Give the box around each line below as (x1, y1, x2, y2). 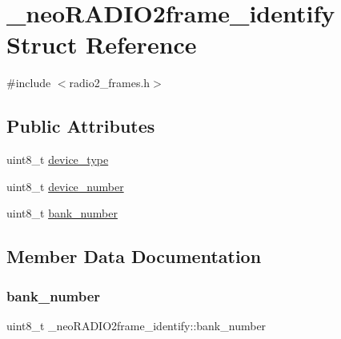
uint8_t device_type (6, 151, 109, 168)
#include (6, 74, 51, 91)
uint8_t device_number (6, 177, 124, 194)
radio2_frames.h (69, 74, 150, 91)
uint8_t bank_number (6, 205, 118, 221)
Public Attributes (6, 114, 155, 138)
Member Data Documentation (6, 244, 262, 269)
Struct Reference (6, 28, 197, 61)
